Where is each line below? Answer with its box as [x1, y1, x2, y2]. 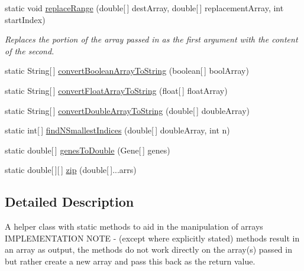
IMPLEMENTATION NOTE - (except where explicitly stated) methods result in [5, 231, 300, 244]
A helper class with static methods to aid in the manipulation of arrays [5, 220, 263, 233]
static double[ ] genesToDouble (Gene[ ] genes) [5, 143, 170, 156]
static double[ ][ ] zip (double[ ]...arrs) [5, 164, 137, 176]
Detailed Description [5, 192, 134, 211]
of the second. [5, 44, 54, 57]
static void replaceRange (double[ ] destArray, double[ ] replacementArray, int [5, 2, 284, 14]
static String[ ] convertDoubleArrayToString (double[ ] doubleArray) [5, 104, 250, 116]
